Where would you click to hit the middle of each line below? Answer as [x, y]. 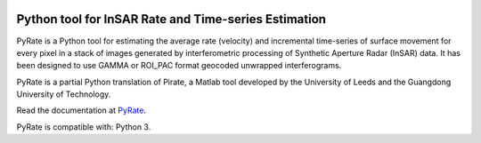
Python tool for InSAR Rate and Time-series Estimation [171, 19]
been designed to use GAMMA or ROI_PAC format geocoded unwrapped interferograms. [179, 66]
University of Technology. [64, 94]
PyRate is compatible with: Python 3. [84, 127]
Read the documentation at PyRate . [82, 110]
